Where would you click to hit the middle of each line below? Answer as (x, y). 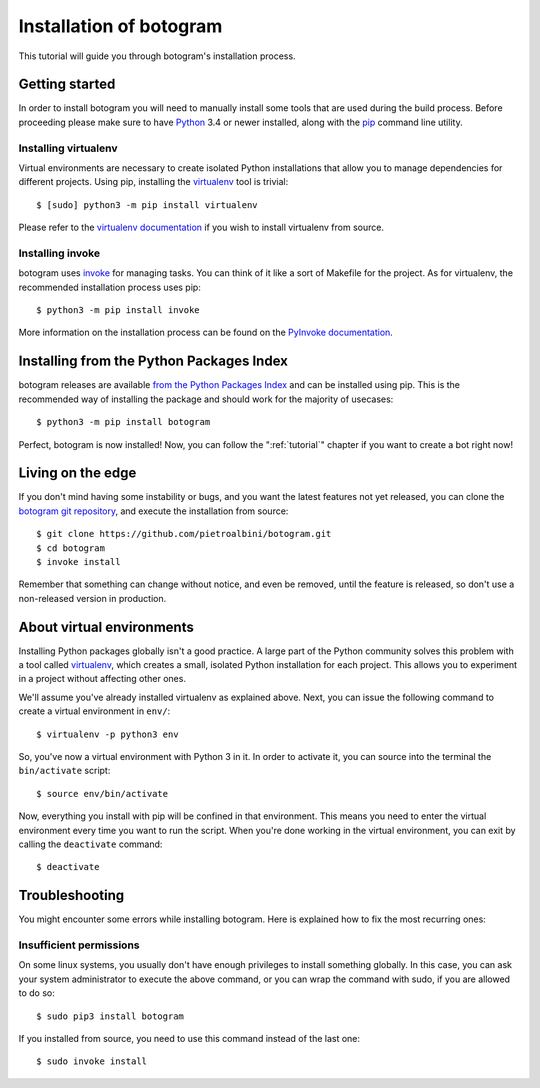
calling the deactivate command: (90, 844)
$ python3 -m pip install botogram (123, 422)
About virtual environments (106, 626)
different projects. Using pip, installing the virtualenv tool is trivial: (153, 182)
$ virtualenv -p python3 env (107, 734)
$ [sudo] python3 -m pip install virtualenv (147, 204)
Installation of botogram (120, 26)
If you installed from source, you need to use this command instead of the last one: (189, 1038)
